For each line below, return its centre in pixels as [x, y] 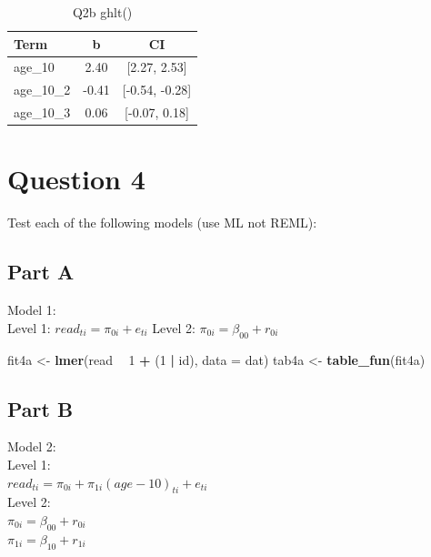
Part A [41, 272]
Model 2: [32, 446]
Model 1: [32, 310]
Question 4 [76, 179]
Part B [40, 408]
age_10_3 [42, 112]
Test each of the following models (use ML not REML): [162, 223]
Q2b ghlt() [102, 12]
